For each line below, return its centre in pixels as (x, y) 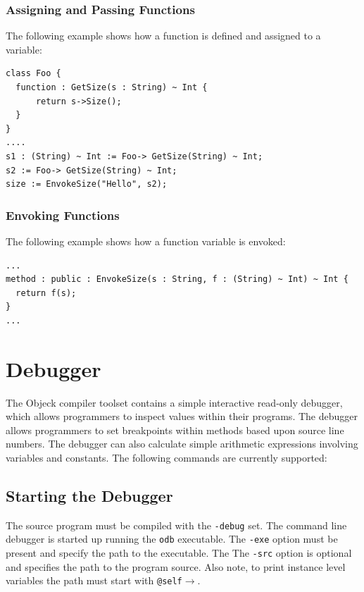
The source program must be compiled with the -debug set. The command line (176, 525)
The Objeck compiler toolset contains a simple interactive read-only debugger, (174, 402)
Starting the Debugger (89, 496)
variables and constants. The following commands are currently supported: (167, 458)
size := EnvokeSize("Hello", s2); (87, 184)
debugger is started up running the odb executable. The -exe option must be (172, 539)
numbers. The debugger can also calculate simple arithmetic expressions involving (182, 444)
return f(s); (46, 293)
